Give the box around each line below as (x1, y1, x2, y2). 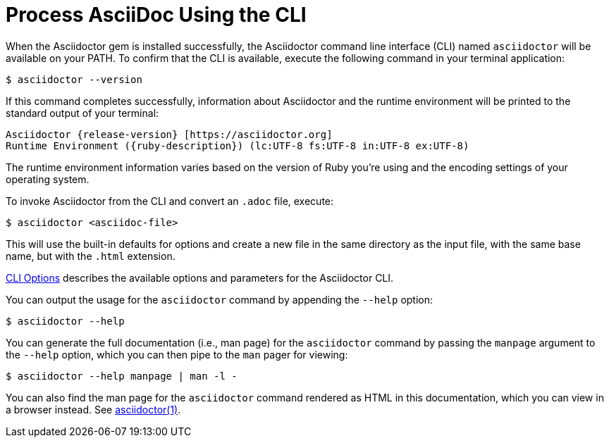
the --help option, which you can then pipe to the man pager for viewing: (6, 348, 348, 361)
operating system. (6, 173, 90, 185)
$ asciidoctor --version (6, 73, 142, 85)
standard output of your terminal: (6, 106, 159, 119)
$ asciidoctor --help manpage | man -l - (6, 370, 238, 382)
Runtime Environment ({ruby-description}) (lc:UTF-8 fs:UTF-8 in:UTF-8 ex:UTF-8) (6, 139, 469, 151)
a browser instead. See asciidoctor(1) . (6, 403, 181, 416)
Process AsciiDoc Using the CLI (6, 3, 307, 27)
